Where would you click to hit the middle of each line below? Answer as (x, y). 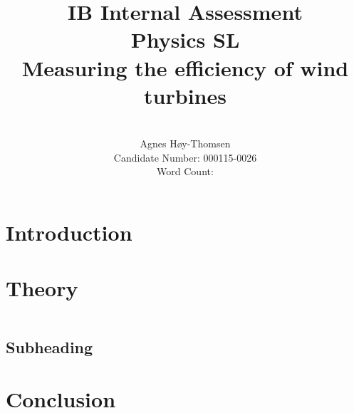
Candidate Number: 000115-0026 (185, 157)
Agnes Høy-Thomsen (185, 143)
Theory (42, 288)
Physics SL (185, 40)
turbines (185, 95)
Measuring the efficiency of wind (185, 67)
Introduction (69, 232)
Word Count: (185, 171)
